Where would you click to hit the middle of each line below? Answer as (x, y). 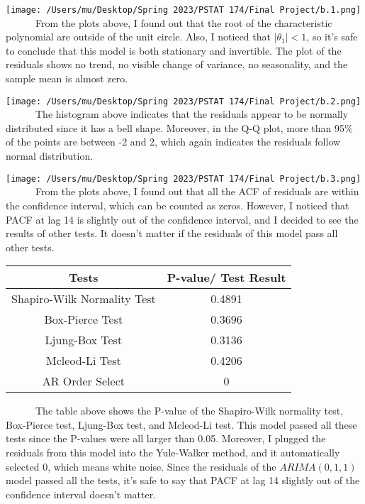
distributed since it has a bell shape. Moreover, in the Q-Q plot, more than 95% (179, 127)
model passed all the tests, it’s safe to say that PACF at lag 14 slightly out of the (183, 480)
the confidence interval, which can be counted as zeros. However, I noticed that (178, 205)
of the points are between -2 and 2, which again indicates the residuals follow (173, 142)
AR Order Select (84, 381)
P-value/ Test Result (226, 278)
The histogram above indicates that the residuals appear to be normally (192, 114)
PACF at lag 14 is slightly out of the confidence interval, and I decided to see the (182, 219)
